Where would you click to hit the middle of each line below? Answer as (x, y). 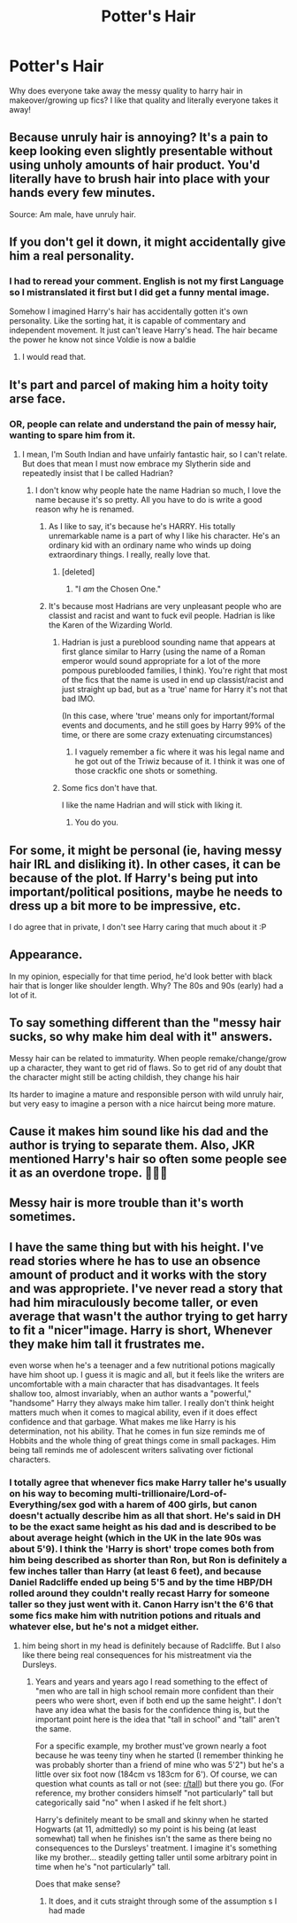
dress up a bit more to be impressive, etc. (125, 906)
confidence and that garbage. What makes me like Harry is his (123, 1422)
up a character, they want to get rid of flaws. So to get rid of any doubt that (146, 1067)
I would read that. (54, 357)
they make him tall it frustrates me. (107, 1344)
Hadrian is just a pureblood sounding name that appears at (168, 642)
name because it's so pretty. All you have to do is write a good (148, 500)
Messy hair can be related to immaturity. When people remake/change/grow (148, 1058)
